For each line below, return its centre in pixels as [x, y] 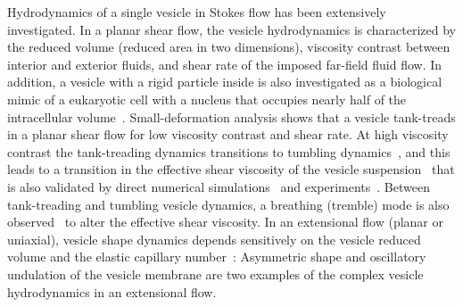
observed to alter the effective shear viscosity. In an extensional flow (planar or [226, 222]
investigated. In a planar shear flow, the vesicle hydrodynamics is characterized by [232, 29]
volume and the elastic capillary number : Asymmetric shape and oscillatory [217, 257]
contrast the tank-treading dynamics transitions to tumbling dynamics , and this [229, 151]
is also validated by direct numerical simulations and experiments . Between [219, 186]
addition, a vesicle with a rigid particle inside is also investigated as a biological [225, 82]
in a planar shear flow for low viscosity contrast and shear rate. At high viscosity [228, 134]
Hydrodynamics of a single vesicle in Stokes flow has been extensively [197, 12]
